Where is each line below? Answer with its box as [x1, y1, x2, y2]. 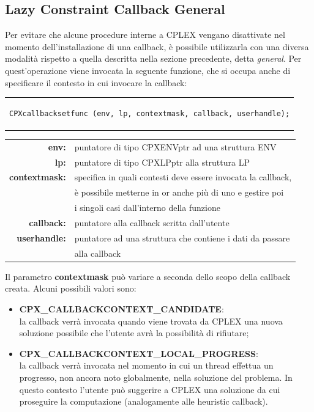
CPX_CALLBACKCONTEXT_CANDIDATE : [19, 302, 224, 315]
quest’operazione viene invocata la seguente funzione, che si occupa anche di [5, 64, 291, 76]
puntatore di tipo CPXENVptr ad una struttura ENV [74, 140, 277, 153]
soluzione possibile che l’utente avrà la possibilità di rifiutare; [19, 326, 249, 339]
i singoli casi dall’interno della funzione [74, 201, 220, 214]
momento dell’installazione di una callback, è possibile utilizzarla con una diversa [5, 40, 309, 53]
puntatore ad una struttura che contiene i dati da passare [74, 231, 290, 244]
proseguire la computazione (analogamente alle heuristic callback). [19, 395, 268, 408]
